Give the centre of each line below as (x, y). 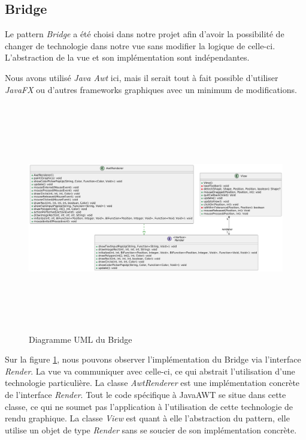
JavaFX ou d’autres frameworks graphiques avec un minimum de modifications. (151, 89)
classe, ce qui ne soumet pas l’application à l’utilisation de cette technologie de (149, 406)
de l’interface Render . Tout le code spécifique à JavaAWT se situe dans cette (146, 395)
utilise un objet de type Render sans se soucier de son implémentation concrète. (151, 429)
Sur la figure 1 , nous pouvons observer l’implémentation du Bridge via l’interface (153, 359)
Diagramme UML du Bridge (81, 339)
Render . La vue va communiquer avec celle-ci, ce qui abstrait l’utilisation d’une (150, 371)
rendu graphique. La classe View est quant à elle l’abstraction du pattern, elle (147, 418)
